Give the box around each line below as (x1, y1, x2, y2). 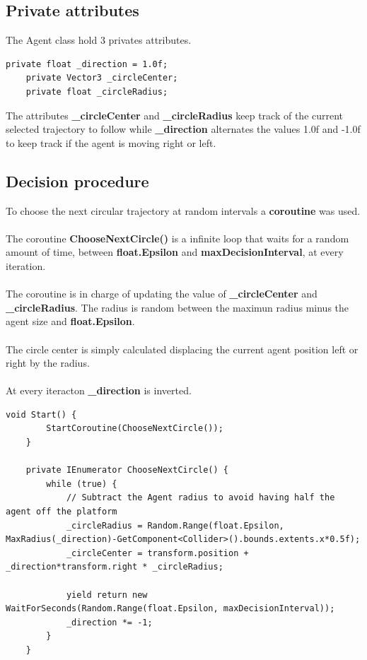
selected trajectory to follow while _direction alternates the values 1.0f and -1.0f (6, 122, 361, 136)
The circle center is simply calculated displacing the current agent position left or (6, 341, 359, 356)
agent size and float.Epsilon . (6, 314, 135, 329)
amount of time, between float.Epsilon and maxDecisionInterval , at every (6, 244, 344, 259)
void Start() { (6, 409, 77, 420)
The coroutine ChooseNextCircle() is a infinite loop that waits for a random (6, 230, 349, 245)
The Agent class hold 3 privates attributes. (6, 33, 192, 47)
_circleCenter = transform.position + (66, 548, 249, 558)
